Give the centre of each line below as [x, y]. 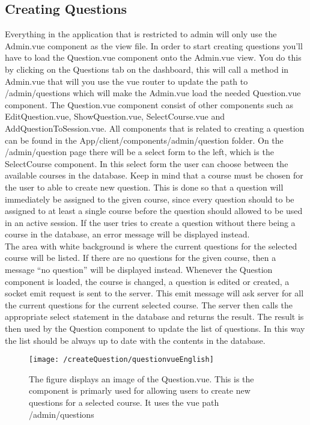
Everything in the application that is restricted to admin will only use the [141, 34]
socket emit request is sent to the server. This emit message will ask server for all [154, 293]
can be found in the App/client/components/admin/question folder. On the [144, 140]
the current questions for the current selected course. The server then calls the [149, 304]
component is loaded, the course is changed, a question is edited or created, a [147, 281]
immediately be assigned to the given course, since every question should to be [150, 199]
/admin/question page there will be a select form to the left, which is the [139, 152]
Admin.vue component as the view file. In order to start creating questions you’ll [154, 45]
